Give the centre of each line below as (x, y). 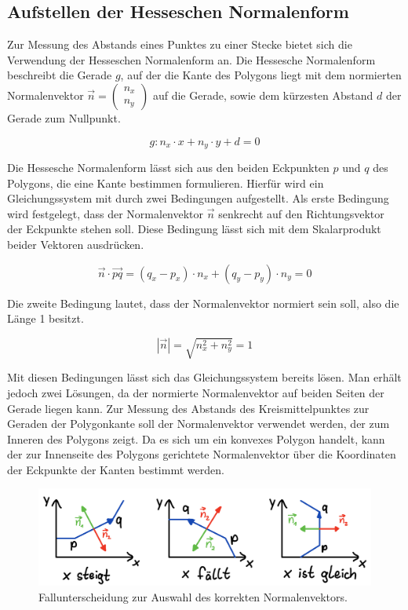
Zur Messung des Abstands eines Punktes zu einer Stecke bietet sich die (180, 44)
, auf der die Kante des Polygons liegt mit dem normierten (261, 75)
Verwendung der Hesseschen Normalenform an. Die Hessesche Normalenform (191, 59)
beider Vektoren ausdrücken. (76, 244)
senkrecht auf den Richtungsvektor (301, 213)
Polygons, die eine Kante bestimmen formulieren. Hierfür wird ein (166, 183)
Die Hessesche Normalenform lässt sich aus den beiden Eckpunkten (168, 168)
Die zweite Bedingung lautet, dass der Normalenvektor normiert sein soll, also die (203, 303)
